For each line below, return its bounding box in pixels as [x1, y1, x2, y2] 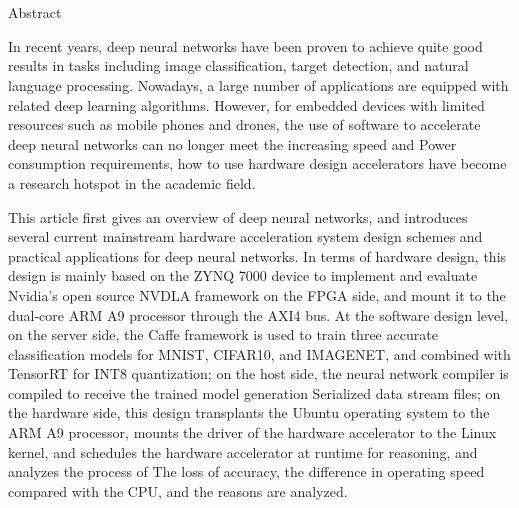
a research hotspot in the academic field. [8, 172, 256, 193]
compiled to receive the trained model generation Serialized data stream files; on [8, 382, 501, 403]
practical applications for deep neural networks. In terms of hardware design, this [8, 245, 507, 266]
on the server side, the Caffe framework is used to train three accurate [8, 324, 438, 345]
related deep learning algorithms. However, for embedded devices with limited [8, 94, 485, 115]
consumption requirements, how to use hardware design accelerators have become [8, 153, 507, 174]
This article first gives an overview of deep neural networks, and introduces [8, 206, 468, 227]
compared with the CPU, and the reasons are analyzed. [8, 480, 348, 501]
